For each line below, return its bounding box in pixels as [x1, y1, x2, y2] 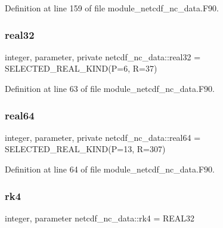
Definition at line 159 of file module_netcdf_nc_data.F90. [5, 2, 219, 14]
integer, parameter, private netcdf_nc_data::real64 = [5, 131, 201, 143]
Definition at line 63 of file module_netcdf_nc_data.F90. [5, 82, 215, 94]
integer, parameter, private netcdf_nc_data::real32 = [5, 50, 201, 63]
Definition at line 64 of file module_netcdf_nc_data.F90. [5, 163, 215, 175]
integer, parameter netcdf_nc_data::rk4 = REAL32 [5, 211, 195, 224]
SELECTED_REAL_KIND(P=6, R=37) [5, 62, 157, 75]
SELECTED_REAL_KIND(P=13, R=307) [5, 143, 166, 155]
